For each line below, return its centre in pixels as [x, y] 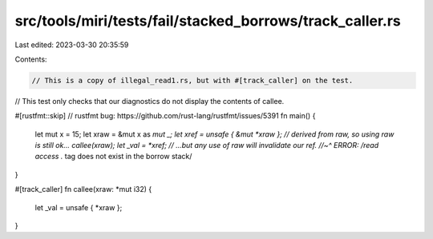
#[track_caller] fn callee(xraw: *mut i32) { [83, 189]
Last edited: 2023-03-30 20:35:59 [72, 45]
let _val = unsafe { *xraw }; [79, 207]
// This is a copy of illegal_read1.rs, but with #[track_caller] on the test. [192, 80]
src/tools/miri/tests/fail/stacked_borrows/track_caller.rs [208, 21]
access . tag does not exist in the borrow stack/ [113, 157]
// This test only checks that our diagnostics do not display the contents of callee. [150, 101]
